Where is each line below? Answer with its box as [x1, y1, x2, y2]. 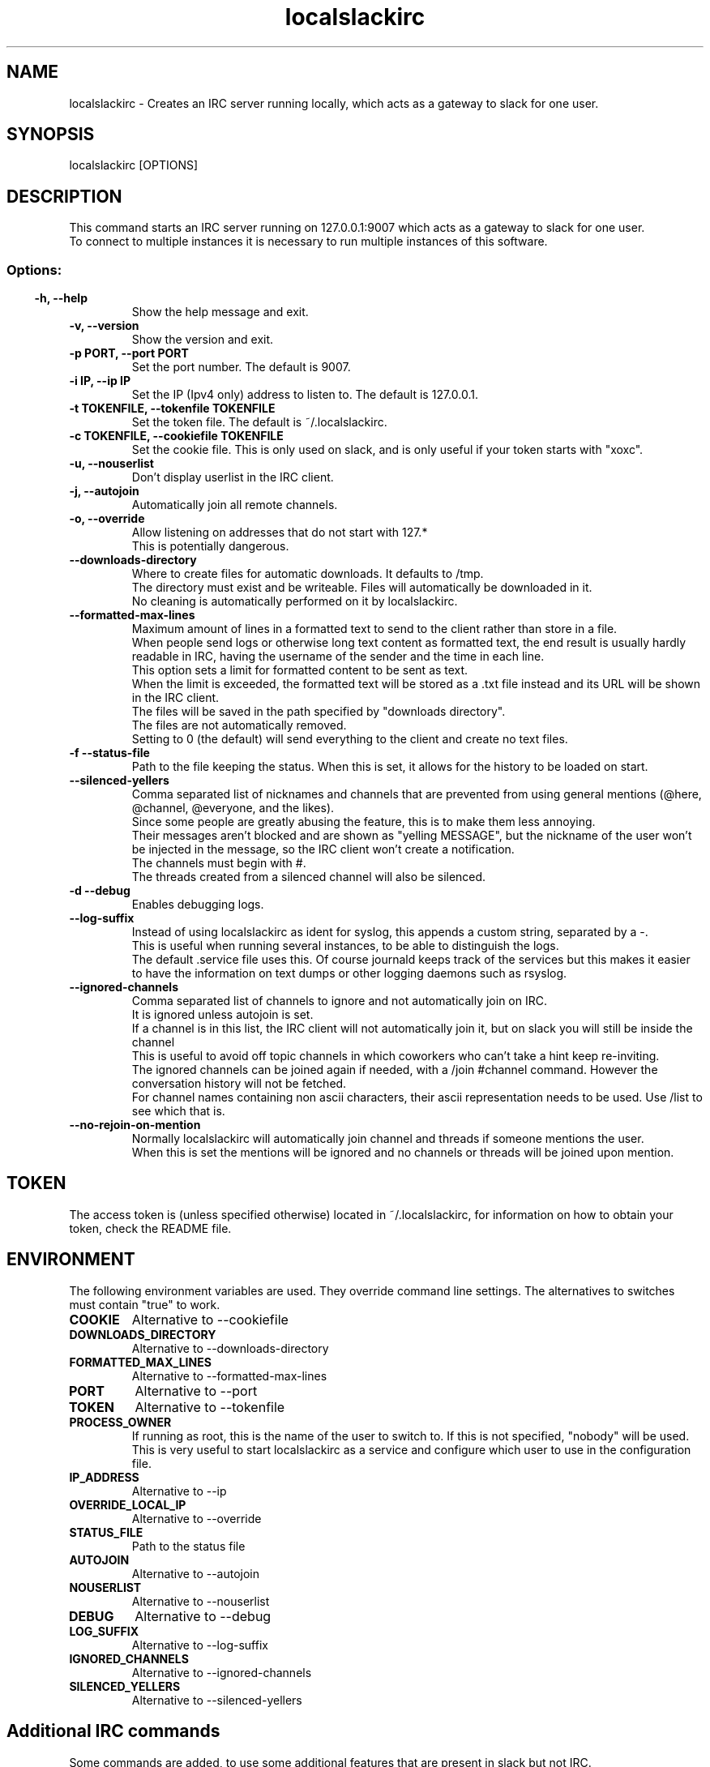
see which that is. [131, 1104, 225, 1119]
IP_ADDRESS [69, 1470, 139, 1484]
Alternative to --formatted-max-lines [131, 1368, 327, 1383]
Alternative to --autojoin [131, 1566, 260, 1581]
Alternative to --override [131, 1511, 262, 1525]
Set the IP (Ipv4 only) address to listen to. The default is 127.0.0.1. [131, 387, 478, 402]
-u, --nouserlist [69, 456, 154, 471]
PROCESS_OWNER [69, 1414, 172, 1429]
